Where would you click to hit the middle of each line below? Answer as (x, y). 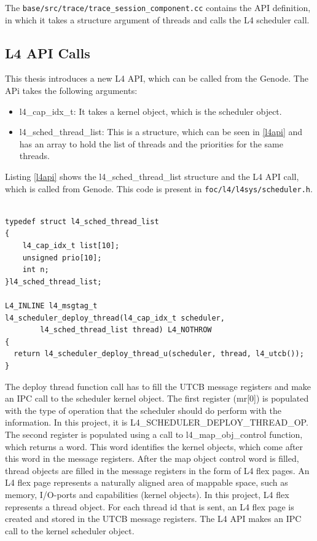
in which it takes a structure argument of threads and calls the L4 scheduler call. (157, 19)
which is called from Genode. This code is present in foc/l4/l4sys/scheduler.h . (159, 188)
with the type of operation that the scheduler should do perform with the (143, 410)
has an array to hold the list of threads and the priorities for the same (151, 143)
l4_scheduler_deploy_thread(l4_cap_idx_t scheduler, (115, 318)
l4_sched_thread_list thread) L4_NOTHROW (126, 330)
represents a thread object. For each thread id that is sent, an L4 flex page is (150, 506)
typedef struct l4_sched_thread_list (82, 221)
